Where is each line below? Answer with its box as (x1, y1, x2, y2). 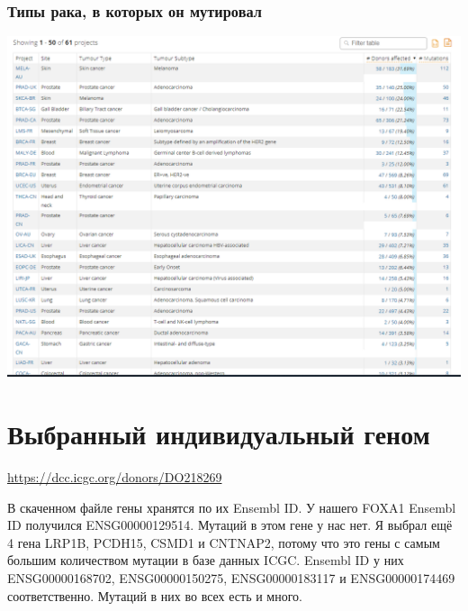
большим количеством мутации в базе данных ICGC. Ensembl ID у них (7, 551, 404, 570)
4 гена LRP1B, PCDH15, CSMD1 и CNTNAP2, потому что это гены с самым (7, 533, 440, 552)
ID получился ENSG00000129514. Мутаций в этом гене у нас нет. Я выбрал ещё (7, 515, 453, 534)
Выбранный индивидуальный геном (7, 415, 430, 451)
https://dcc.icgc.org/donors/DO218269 (7, 467, 222, 486)
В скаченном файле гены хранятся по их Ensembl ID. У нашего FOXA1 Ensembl (7, 497, 456, 516)
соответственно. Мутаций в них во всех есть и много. (7, 586, 302, 605)
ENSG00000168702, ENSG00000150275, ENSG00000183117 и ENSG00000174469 (7, 568, 455, 587)
